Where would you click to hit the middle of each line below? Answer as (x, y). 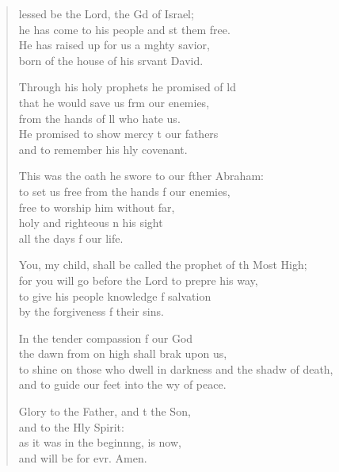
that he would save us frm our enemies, (114, 102)
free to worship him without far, (97, 207)
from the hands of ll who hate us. (99, 118)
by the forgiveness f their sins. (91, 311)
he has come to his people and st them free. (124, 29)
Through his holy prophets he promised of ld (127, 87)
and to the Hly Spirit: (71, 426)
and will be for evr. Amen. (83, 457)
